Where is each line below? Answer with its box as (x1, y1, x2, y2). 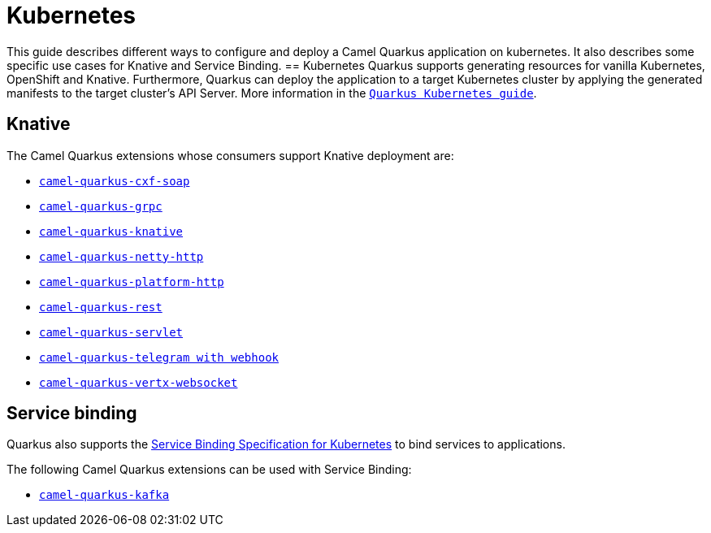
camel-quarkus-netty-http (39, 249, 204, 263)
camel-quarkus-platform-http (39, 275, 224, 288)
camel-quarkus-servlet (39, 325, 184, 339)
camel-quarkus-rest (39, 300, 163, 314)
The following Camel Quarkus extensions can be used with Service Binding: (7, 462, 412, 477)
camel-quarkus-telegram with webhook (39, 350, 280, 364)
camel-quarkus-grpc (39, 199, 163, 213)
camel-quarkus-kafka (39, 488, 170, 502)
